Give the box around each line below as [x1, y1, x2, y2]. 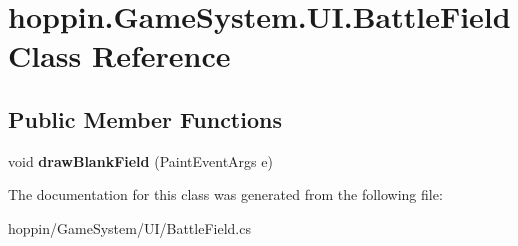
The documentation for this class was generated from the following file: [8, 184, 443, 205]
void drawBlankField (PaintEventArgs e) [8, 150, 273, 171]
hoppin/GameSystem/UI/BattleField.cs [8, 217, 251, 238]
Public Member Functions [8, 103, 282, 134]
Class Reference [8, 35, 231, 76]
